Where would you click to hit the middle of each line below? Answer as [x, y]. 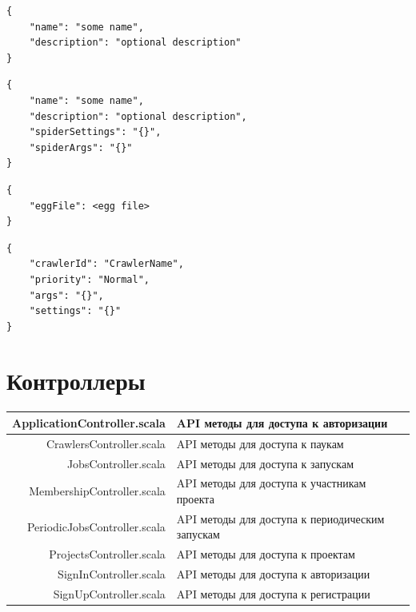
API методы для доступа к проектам [266, 554]
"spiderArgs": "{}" [81, 147]
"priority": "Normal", [89, 279]
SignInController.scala [112, 574]
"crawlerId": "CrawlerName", [106, 264]
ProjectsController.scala [107, 554]
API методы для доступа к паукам [260, 443]
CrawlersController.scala [106, 443]
